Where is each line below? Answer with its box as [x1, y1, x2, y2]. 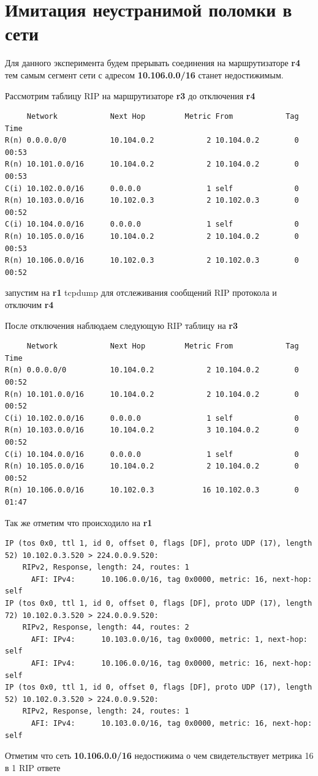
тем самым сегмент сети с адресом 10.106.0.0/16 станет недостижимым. [5, 68, 284, 81]
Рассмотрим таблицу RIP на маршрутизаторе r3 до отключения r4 [5, 89, 256, 102]
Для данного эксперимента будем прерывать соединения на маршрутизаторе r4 [5, 56, 300, 69]
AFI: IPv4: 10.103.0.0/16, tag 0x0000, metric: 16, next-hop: [31, 719, 312, 728]
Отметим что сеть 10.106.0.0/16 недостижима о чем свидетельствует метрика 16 [5, 749, 314, 762]
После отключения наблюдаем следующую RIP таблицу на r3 [5, 318, 238, 331]
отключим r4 [5, 298, 54, 311]
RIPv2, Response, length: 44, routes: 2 [22, 623, 189, 632]
